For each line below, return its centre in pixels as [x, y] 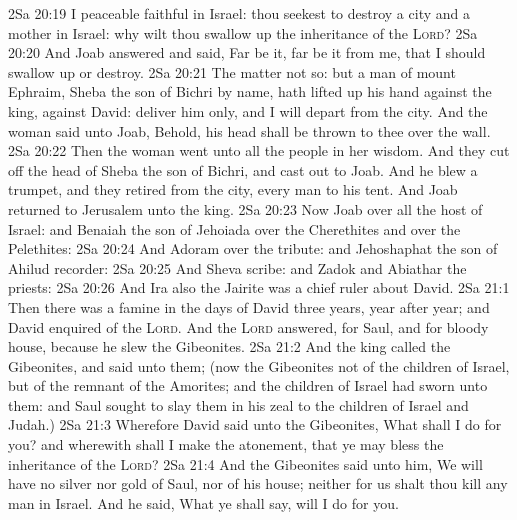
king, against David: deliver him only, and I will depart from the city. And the [248, 110]
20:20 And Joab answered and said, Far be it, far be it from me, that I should [247, 52]
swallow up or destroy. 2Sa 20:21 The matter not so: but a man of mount [232, 71]
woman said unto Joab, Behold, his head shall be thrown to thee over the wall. [249, 130]
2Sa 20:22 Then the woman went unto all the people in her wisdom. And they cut [259, 150]
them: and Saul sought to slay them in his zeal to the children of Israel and [238, 404]
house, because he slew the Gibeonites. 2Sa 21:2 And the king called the [229, 346]
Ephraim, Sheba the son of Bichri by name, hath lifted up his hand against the [250, 91]
